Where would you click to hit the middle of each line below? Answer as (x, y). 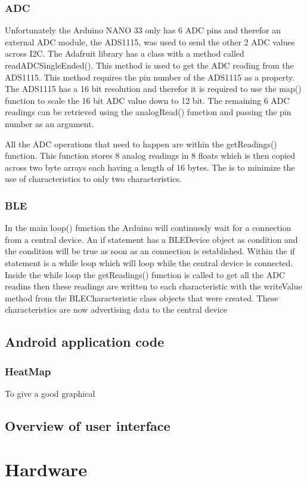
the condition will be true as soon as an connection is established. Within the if (150, 251)
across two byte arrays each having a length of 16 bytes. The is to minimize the (150, 167)
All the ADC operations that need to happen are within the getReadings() (141, 144)
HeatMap (28, 371)
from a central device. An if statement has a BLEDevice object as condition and (151, 239)
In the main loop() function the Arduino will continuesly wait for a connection (148, 228)
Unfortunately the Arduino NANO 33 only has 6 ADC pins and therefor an (143, 30)
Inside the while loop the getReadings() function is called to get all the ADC (145, 274)
